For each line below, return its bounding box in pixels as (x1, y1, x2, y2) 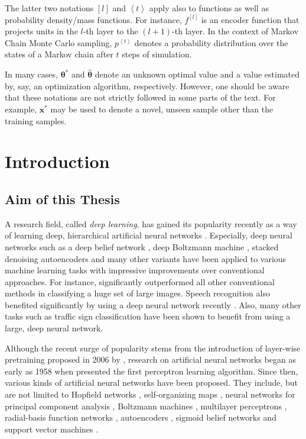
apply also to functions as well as (149, 2, 269, 14)
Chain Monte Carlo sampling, (5, 36, 112, 49)
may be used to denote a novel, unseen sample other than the (50, 102, 274, 115)
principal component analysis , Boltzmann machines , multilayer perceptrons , (5, 399, 287, 412)
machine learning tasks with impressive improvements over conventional (5, 264, 265, 276)
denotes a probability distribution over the (134, 36, 288, 49)
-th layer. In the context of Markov (172, 25, 299, 37)
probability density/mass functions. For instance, (5, 13, 182, 25)
